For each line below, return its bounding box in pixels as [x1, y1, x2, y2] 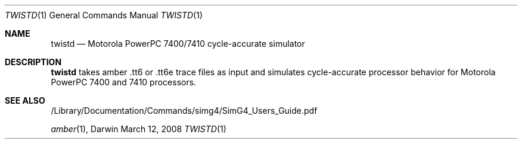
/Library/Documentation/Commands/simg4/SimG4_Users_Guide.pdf [51, 105, 318, 116]
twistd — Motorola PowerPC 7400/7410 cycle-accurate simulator [51, 39, 305, 49]
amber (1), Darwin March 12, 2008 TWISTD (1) [51, 124, 226, 134]
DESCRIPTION [5, 57, 62, 67]
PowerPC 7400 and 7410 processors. [51, 77, 197, 87]
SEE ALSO [5, 95, 45, 105]
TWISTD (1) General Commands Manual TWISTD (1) [5, 10, 203, 20]
